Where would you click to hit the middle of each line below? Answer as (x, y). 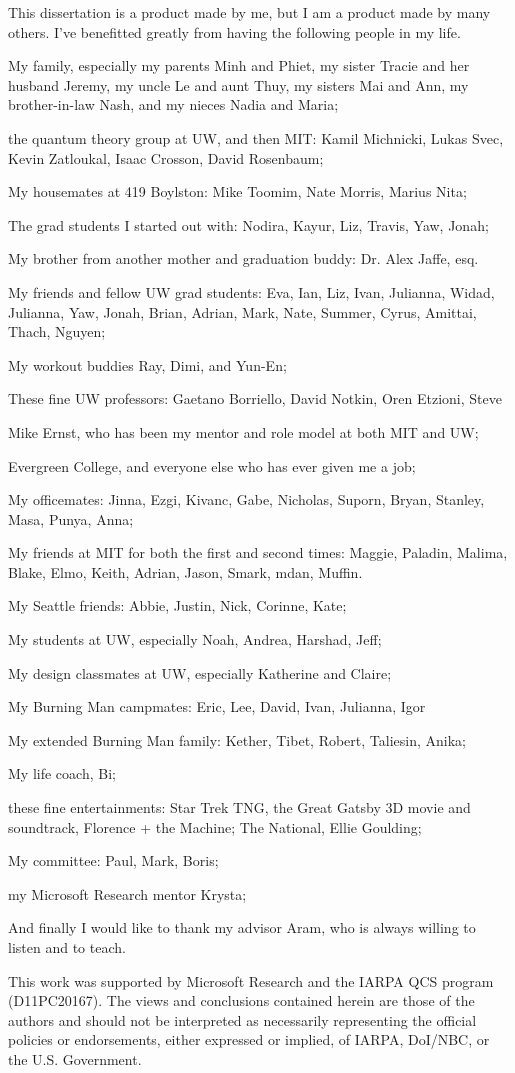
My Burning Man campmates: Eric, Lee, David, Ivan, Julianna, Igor (217, 706)
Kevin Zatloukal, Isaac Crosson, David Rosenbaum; (166, 157)
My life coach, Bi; (62, 773)
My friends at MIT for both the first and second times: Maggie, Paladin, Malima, (258, 552)
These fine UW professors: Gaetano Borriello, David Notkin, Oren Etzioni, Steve (255, 398)
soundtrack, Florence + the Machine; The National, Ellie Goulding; (215, 826)
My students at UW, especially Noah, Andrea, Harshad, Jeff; (195, 639)
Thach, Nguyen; (57, 331)
